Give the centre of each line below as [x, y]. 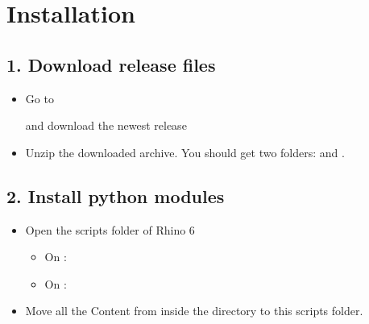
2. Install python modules [116, 195]
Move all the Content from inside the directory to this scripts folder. [194, 311]
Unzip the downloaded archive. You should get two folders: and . [185, 152]
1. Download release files [111, 64]
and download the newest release [106, 125]
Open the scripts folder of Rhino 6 [110, 229]
